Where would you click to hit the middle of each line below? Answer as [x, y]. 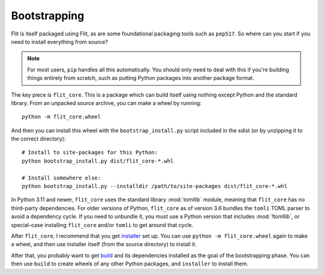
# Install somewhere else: [61, 178]
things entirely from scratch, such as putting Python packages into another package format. [141, 78]
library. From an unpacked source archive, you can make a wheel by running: [106, 103]
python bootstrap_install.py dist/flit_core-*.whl [98, 161]
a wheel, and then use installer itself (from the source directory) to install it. [104, 244]
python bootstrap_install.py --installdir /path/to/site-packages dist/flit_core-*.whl [155, 186]
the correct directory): [38, 139]
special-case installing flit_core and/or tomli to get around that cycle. [102, 225]
